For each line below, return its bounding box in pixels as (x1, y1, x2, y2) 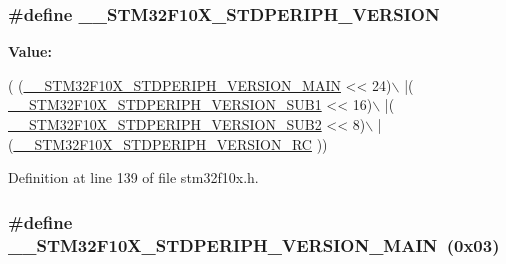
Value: (8, 41, 52, 62)
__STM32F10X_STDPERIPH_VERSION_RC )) (13, 133, 328, 154)
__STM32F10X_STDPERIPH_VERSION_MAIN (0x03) (8, 232, 500, 257)
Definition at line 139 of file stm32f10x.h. (8, 167, 259, 188)
